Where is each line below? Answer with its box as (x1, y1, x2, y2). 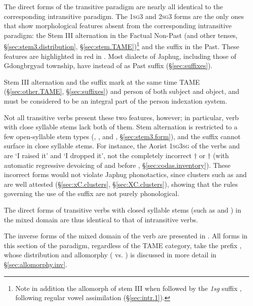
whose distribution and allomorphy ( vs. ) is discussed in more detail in (4, 250, 217, 260)
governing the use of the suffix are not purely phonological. (4, 188, 180, 198)
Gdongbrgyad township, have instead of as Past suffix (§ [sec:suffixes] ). (4, 60, 213, 71)
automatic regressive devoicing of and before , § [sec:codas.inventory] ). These (4, 160, 231, 170)
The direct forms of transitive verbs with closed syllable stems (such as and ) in (4, 204, 241, 215)
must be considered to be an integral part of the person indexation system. (4, 96, 227, 106)
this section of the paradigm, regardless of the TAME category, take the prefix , (4, 240, 242, 250)
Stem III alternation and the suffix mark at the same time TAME (4, 76, 200, 87)
